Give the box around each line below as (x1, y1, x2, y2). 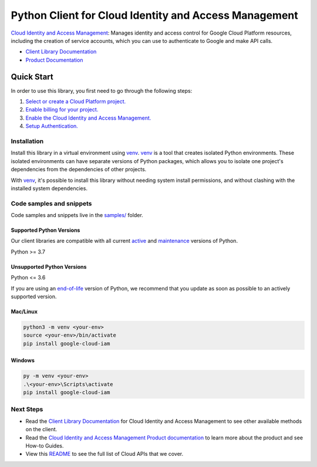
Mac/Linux (11, 308, 38, 315)
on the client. (25, 426, 58, 433)
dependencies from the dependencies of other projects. (11, 166, 147, 173)
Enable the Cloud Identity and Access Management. (25, 114, 151, 121)
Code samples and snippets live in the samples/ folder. (11, 212, 143, 219)
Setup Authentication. (25, 123, 79, 130)
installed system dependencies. (11, 185, 88, 192)
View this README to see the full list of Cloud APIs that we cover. (25, 451, 184, 458)
